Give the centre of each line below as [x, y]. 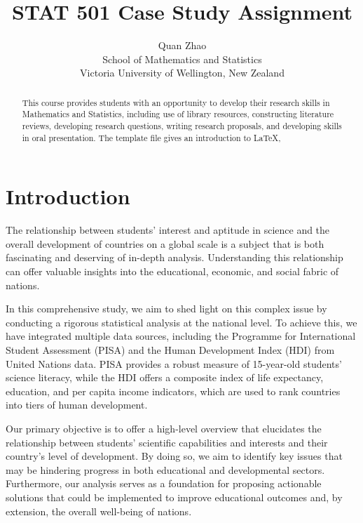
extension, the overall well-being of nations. [99, 511]
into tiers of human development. [77, 405]
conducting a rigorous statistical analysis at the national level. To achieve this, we [181, 322]
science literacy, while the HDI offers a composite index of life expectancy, [165, 377]
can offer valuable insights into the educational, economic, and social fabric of [172, 271]
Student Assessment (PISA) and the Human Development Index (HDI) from [170, 350]
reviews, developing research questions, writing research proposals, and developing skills [182, 126]
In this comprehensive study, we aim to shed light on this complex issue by [166, 309]
